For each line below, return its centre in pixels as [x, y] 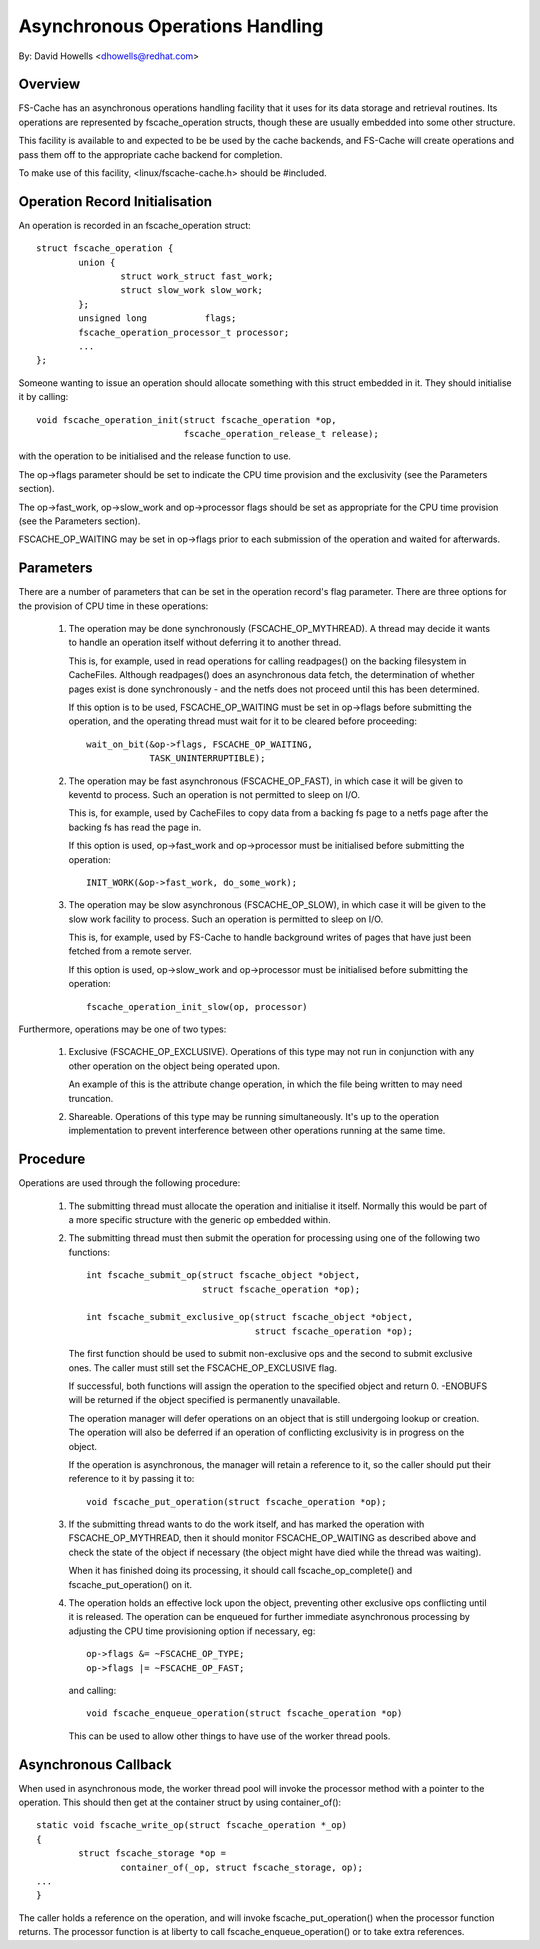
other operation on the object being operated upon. [174, 1066]
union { [97, 262]
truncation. [91, 1098]
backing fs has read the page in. [135, 827]
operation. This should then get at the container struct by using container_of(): [180, 1802]
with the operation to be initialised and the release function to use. [155, 456]
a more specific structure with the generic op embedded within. [199, 1220]
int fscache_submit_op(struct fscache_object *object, [223, 1275]
